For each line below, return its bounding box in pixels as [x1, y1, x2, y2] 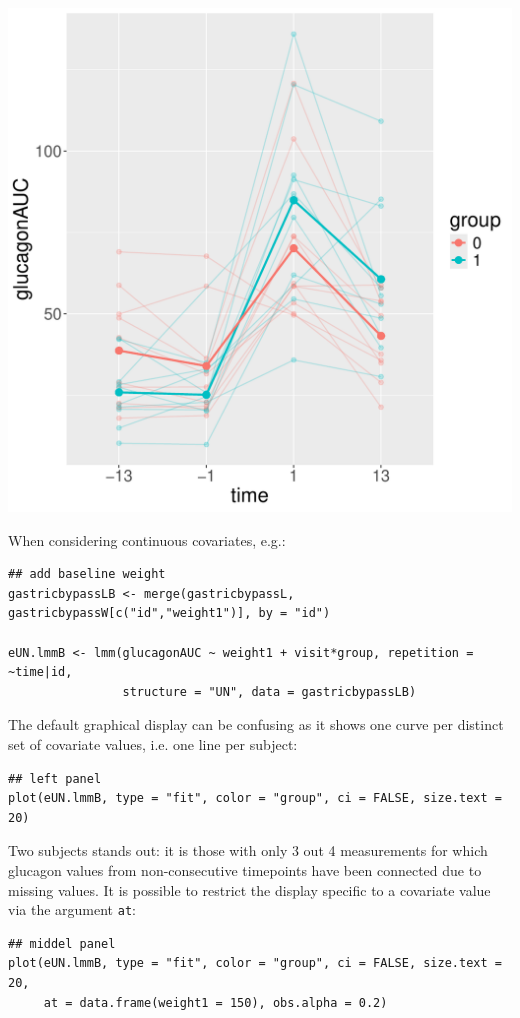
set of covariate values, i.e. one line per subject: [8, 733, 298, 754]
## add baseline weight [8, 567, 166, 582]
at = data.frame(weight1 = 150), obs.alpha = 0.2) [43, 995, 388, 1010]
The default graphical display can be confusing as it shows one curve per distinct [8, 714, 504, 735]
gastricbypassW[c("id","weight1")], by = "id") [8, 606, 331, 621]
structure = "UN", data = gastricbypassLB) [122, 684, 417, 699]
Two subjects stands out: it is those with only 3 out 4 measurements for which [8, 840, 488, 861]
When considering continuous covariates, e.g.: [8, 529, 286, 550]
